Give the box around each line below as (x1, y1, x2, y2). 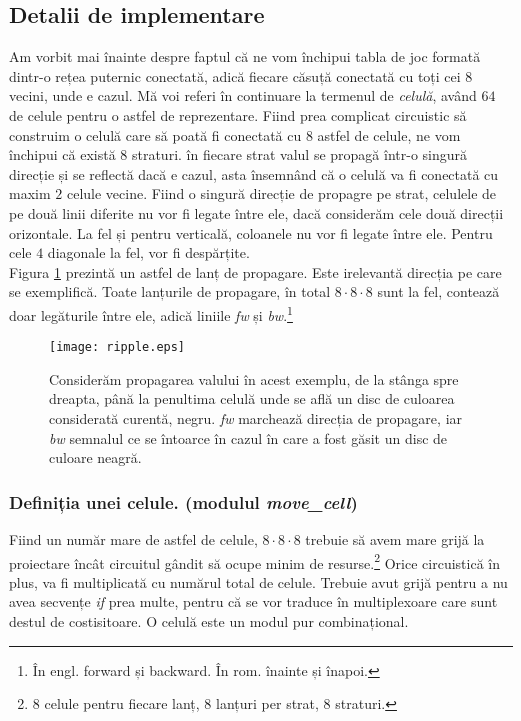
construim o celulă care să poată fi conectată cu (9, 124, 302, 145)
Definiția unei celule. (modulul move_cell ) (9, 489, 358, 514)
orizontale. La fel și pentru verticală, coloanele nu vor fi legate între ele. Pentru (9, 222, 493, 243)
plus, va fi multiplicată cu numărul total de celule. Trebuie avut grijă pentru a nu (9, 571, 508, 592)
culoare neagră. (49, 447, 142, 468)
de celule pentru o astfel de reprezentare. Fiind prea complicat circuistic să (9, 104, 467, 125)
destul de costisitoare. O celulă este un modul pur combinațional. (9, 611, 409, 632)
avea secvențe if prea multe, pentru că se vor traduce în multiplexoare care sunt (9, 591, 498, 612)
